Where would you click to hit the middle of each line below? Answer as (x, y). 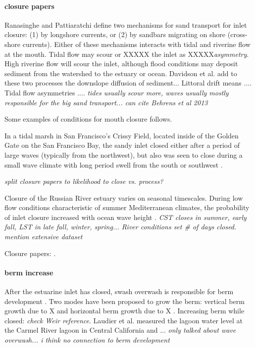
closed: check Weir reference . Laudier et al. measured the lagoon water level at (124, 320)
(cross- (237, 34)
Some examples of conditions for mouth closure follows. (88, 119)
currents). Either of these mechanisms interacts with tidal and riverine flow (136, 44)
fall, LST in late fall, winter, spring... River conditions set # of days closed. (121, 227)
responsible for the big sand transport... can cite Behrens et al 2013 (106, 102)
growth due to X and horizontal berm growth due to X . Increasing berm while (125, 311)
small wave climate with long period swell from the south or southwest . (114, 164)
